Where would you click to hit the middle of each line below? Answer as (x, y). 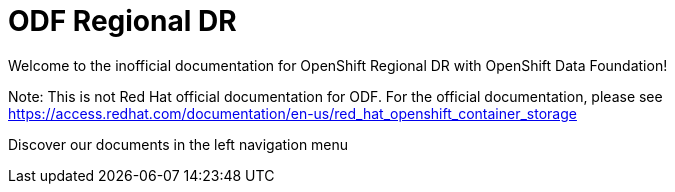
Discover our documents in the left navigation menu (178, 144)
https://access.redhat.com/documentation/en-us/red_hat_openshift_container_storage (292, 113)
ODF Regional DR (122, 21)
